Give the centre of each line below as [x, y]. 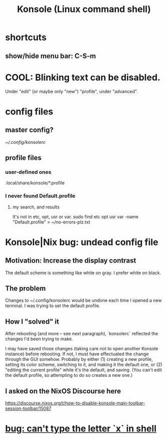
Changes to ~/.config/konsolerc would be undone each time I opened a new [83, 300]
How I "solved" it [32, 321]
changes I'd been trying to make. [39, 339]
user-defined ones [28, 172]
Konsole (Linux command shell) [84, 9]
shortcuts [26, 37]
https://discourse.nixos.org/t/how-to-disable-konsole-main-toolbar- [75, 403]
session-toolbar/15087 [28, 408]
